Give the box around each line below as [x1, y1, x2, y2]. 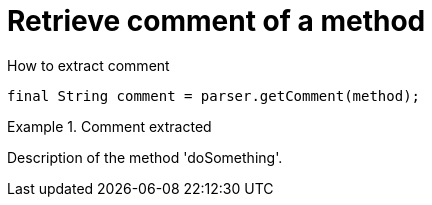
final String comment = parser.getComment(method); [7, 87, 421, 104]
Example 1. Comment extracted [7, 117, 212, 135]
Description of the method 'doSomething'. [7, 148, 283, 166]
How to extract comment [7, 56, 170, 74]
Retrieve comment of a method [7, 4, 426, 38]
